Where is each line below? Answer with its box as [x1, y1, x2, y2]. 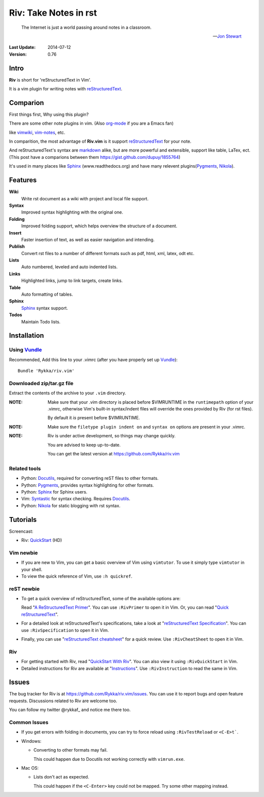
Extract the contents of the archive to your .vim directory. [9, 390, 127, 396]
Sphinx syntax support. [21, 305, 68, 311]
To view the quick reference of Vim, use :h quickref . [21, 573, 132, 579]
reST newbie [9, 585, 40, 592]
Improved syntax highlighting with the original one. [21, 209, 123, 215]
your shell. [21, 566, 43, 572]
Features [9, 176, 37, 184]
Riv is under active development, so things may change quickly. [47, 433, 176, 439]
